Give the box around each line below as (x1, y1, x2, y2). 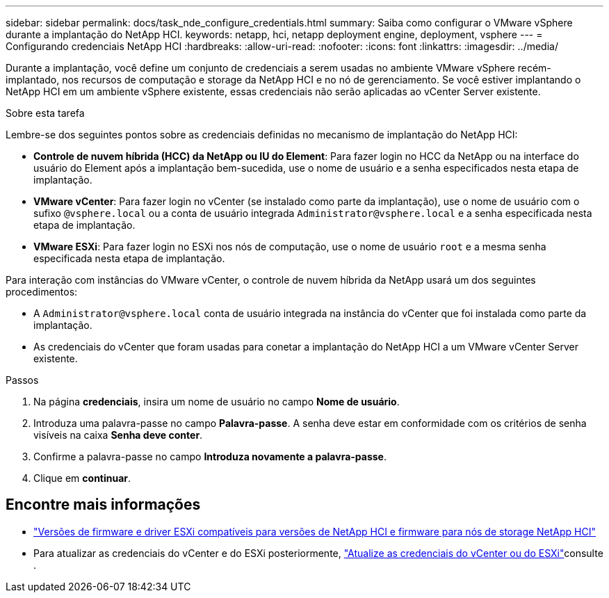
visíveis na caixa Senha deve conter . (33, 429, 203, 441)
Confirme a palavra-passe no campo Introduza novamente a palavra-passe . (33, 451, 387, 462)
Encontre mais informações (6, 496, 201, 514)
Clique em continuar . (33, 472, 131, 484)
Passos (6, 374, 39, 386)
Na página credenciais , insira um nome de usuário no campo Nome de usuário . (33, 396, 400, 407)
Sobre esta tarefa (6, 107, 85, 119)
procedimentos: (6, 286, 78, 298)
